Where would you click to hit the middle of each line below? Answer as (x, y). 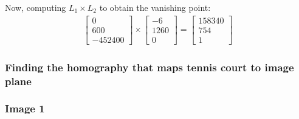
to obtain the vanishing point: (155, 7)
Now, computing (36, 7)
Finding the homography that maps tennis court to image (149, 67)
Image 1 (25, 108)
